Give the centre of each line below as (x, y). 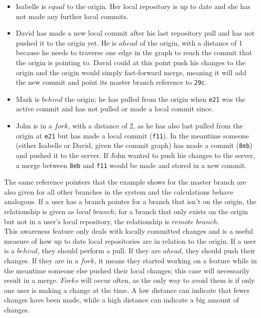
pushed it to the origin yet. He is (66, 42)
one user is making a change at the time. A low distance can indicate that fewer (127, 290)
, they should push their (218, 251)
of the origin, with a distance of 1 (191, 42)
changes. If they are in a (41, 260)
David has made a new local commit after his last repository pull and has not (135, 33)
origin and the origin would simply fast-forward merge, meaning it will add (131, 72)
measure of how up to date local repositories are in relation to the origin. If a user (130, 241)
